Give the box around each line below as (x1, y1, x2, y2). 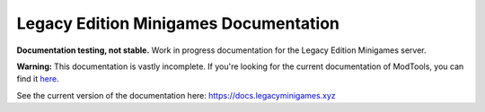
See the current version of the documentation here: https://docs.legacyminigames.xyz (16, 90, 336, 100)
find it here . (16, 73, 59, 84)
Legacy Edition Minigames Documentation (16, 13, 340, 33)
